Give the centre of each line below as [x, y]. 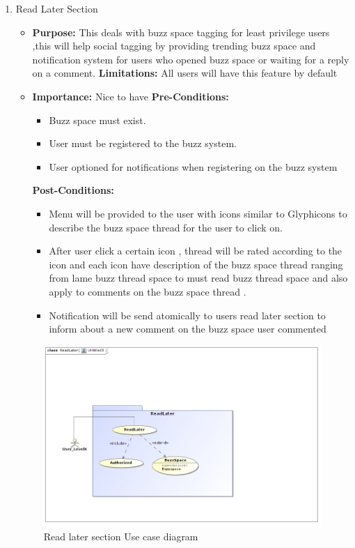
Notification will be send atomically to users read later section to [187, 315]
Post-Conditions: [73, 190]
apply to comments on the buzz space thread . [148, 291]
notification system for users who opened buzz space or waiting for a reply [191, 59]
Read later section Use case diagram [121, 536]
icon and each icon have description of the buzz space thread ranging [196, 264]
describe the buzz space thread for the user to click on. [166, 227]
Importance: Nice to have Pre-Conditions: [131, 96]
